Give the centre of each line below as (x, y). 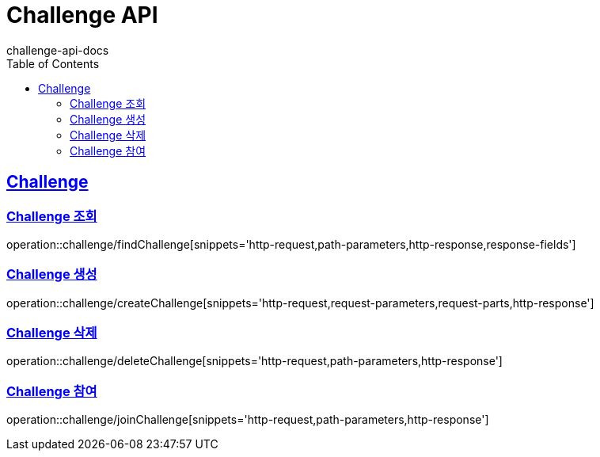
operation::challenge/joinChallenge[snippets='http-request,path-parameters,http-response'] (248, 420)
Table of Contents (53, 63)
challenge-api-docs (58, 50)
